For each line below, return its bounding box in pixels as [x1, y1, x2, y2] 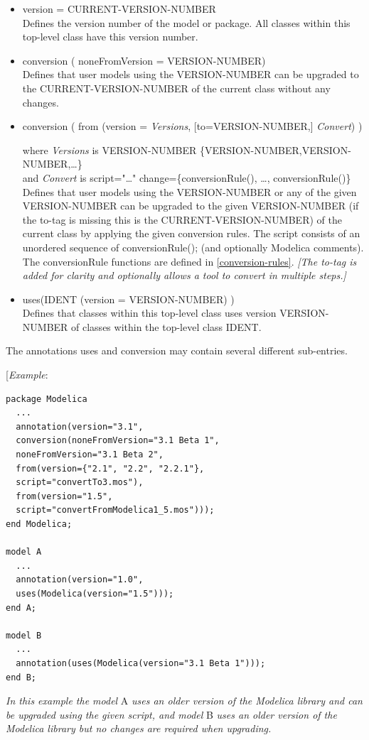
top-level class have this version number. [22, 29, 198, 44]
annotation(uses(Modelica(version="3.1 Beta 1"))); [16, 658, 266, 668]
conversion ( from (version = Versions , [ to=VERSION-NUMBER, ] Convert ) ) [22, 119, 363, 134]
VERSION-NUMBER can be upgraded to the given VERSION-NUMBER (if [22, 198, 359, 213]
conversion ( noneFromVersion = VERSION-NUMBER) [22, 53, 266, 67]
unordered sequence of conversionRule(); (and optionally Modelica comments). [22, 239, 364, 254]
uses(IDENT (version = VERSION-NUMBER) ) [22, 291, 235, 306]
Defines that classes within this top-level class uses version [22, 305, 277, 320]
